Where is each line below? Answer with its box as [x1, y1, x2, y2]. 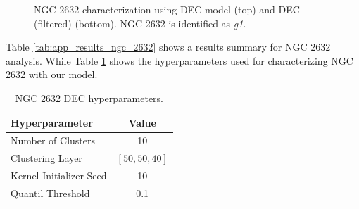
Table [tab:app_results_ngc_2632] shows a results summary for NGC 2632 [6, 39, 331, 54]
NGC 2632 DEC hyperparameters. [15, 90, 163, 105]
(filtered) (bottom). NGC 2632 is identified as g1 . [34, 15, 246, 30]
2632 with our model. [6, 67, 98, 82]
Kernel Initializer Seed [11, 168, 107, 183]
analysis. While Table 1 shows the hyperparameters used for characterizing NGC [6, 53, 353, 68]
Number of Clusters [11, 133, 96, 148]
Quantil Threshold [11, 185, 90, 200]
